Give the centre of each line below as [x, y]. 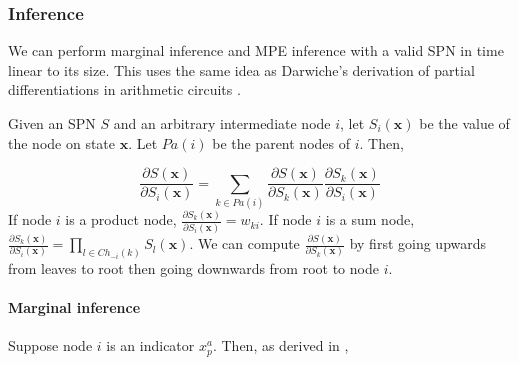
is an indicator [150, 345]
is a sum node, [370, 219]
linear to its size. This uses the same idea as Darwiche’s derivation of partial [241, 69]
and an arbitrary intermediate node [222, 123]
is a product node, [121, 219]
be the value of [464, 123]
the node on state [62, 142]
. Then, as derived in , [280, 345]
